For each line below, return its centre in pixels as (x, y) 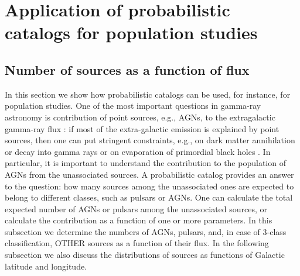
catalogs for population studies (131, 32)
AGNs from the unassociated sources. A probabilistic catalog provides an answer (149, 174)
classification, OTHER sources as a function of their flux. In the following (137, 243)
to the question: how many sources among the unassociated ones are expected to (149, 186)
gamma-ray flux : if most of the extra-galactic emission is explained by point (142, 128)
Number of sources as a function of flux (127, 69)
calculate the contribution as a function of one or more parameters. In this (139, 220)
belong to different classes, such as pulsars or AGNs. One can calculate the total (149, 197)
